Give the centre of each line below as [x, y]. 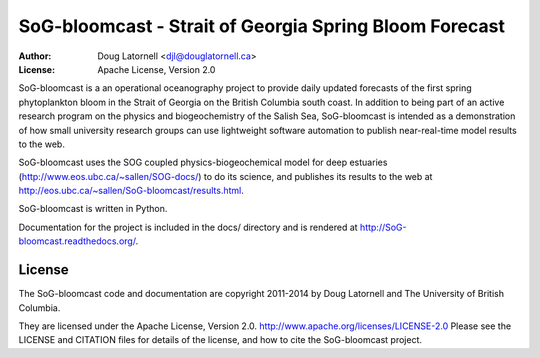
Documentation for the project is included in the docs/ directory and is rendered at [188, 227]
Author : [35, 56]
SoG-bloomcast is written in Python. [93, 209]
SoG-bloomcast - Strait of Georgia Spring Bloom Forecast [261, 26]
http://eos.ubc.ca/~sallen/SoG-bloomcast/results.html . [131, 191]
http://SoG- [383, 227]
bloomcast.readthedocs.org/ [77, 241]
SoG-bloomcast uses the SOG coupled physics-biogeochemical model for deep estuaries [203, 162]
